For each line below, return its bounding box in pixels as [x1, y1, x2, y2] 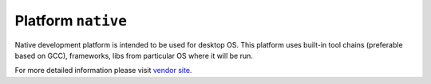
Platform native [14, 12, 127, 29]
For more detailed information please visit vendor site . [14, 66, 192, 75]
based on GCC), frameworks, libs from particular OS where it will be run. [14, 51, 253, 60]
